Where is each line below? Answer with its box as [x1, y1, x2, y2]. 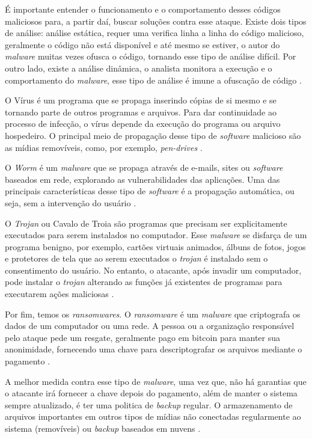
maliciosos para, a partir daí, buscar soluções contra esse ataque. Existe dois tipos [5, 14, 307, 27]
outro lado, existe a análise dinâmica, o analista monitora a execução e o [5, 61, 272, 74]
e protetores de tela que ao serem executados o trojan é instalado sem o [5, 252, 268, 265]
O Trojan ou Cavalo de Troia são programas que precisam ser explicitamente [5, 216, 287, 229]
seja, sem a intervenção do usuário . [5, 196, 136, 209]
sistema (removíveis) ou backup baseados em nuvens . [5, 422, 201, 434]
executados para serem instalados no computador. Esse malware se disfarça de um [5, 229, 307, 241]
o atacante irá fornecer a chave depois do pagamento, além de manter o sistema [5, 387, 298, 399]
